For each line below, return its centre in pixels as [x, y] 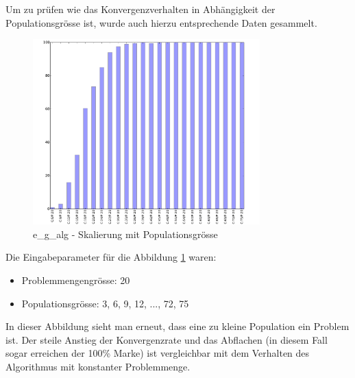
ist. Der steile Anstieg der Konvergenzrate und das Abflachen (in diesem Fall [167, 339]
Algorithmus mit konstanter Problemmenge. [98, 366]
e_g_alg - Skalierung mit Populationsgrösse [125, 234]
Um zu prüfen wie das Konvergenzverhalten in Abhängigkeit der [140, 9]
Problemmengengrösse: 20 [76, 280]
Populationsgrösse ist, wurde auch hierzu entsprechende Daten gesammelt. [161, 22]
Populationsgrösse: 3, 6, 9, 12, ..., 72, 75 [105, 303]
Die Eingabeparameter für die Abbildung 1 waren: [111, 257]
